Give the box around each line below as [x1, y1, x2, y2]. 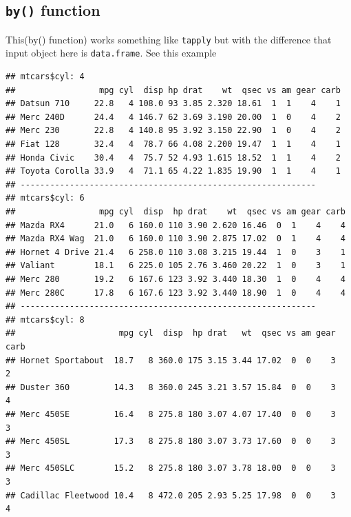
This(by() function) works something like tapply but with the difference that [6, 32, 332, 46]
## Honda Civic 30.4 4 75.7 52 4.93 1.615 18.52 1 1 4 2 [6, 152, 341, 163]
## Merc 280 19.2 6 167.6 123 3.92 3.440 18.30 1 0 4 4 [6, 274, 345, 284]
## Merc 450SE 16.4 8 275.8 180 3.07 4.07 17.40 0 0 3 [6, 409, 336, 419]
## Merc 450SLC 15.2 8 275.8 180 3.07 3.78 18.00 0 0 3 [6, 463, 336, 474]
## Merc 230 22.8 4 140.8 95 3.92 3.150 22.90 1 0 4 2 [6, 125, 341, 136]
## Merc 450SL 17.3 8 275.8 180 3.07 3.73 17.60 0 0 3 [6, 436, 336, 447]
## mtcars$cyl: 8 [6, 314, 85, 325]
